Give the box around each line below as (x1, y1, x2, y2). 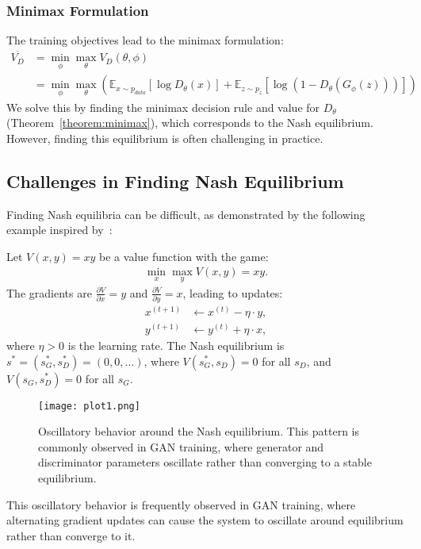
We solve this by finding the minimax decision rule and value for (6, 98, 320, 115)
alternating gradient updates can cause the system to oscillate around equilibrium (6, 512, 404, 528)
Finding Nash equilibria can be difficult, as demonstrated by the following (6, 205, 366, 222)
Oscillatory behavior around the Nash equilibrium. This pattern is (38, 423, 360, 440)
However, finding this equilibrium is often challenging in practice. (6, 129, 323, 146)
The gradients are (6, 284, 92, 301)
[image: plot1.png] (38, 400, 140, 412)
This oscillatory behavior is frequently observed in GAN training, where (6, 496, 356, 513)
